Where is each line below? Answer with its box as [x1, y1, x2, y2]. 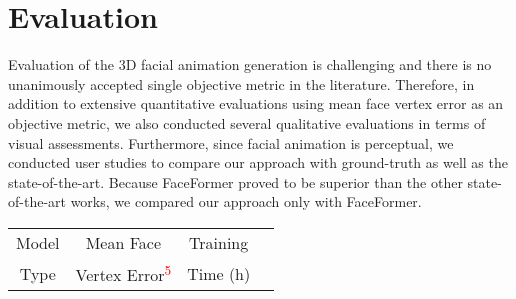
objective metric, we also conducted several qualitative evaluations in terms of [8, 112, 486, 133]
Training [189, 230, 249, 254]
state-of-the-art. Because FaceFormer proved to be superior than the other [8, 171, 463, 192]
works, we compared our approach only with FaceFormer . [70, 191, 422, 212]
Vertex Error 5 [75, 259, 172, 287]
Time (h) [187, 261, 251, 285]
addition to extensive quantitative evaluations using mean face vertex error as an [8, 93, 504, 114]
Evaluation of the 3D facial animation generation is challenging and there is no [8, 54, 492, 75]
